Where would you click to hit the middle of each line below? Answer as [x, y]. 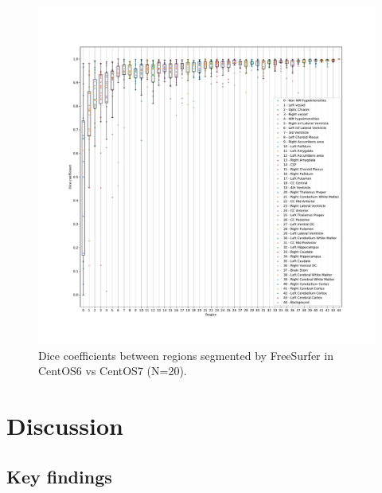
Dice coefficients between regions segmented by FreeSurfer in [186, 355]
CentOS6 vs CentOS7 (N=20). [113, 371]
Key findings [59, 476]
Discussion [65, 425]
